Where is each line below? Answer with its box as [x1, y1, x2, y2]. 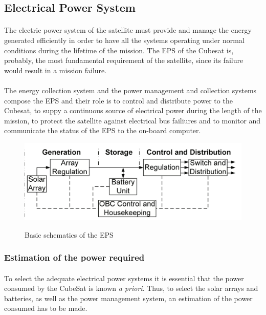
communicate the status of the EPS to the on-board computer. [4, 125, 201, 136]
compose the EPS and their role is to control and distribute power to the [4, 95, 233, 106]
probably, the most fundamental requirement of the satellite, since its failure [4, 55, 243, 66]
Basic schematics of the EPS [25, 229, 114, 240]
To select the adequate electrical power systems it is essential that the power [4, 272, 244, 283]
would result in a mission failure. [4, 65, 107, 75]
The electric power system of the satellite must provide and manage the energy [4, 25, 252, 35]
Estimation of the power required [4, 251, 145, 264]
